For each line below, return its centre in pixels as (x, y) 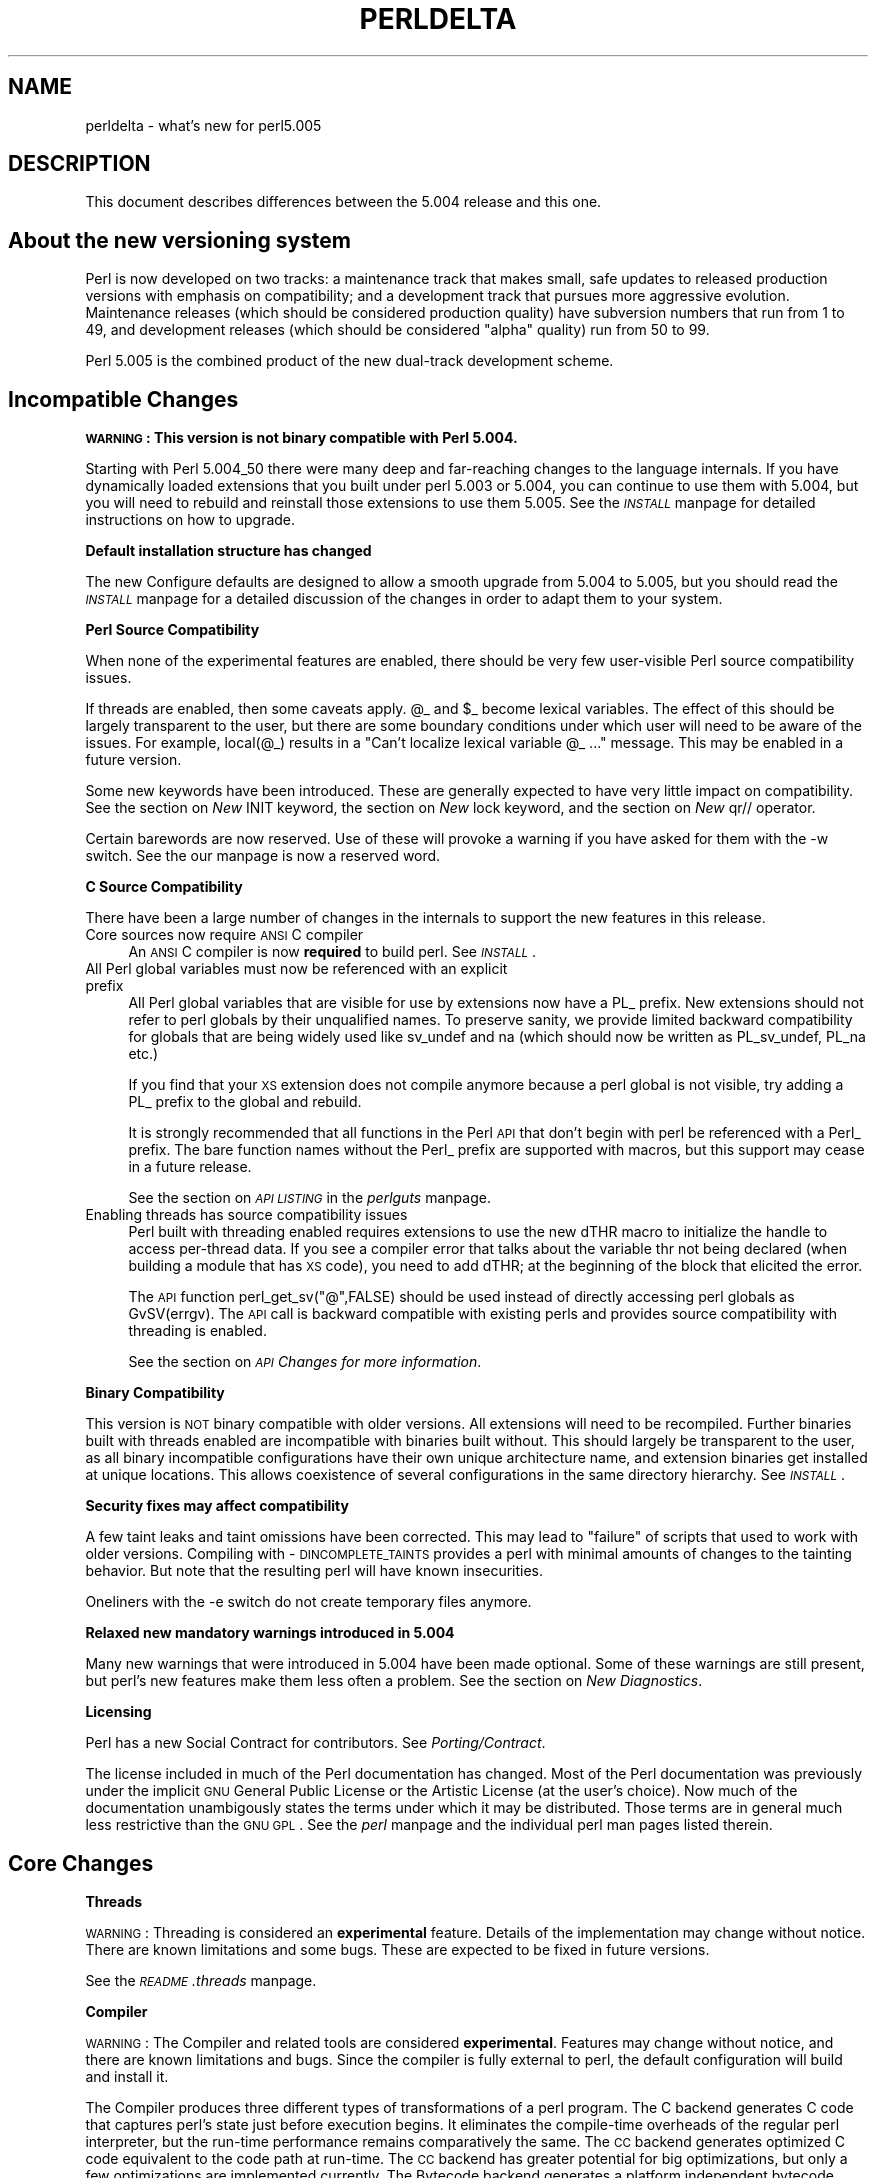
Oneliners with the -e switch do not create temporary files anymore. (308, 1602)
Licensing (118, 1712)
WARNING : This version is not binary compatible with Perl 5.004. (301, 438)
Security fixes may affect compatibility (217, 1506)
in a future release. (190, 1167)
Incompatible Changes (123, 399)
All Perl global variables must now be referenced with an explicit (296, 969)
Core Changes (81, 1863)
